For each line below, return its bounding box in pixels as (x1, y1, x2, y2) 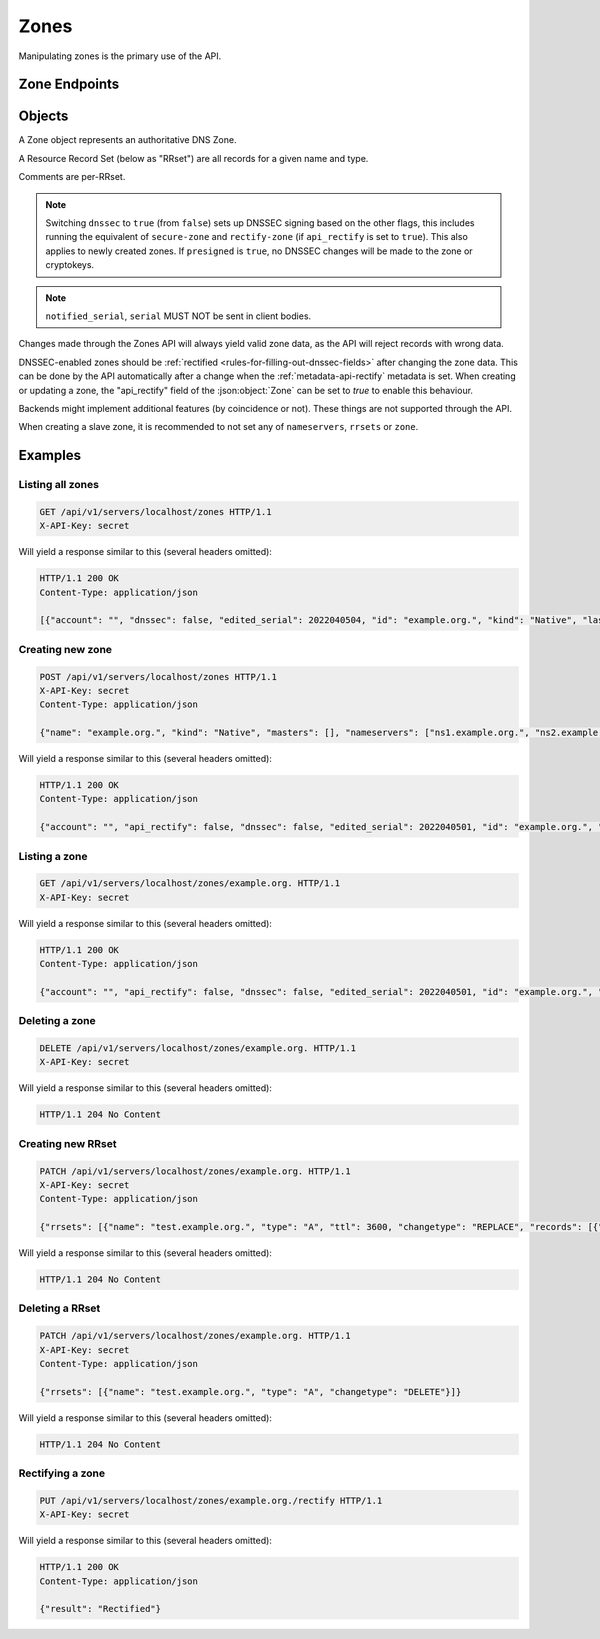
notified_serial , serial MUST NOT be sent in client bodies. (45, 310, 312, 322)
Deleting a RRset (18, 1301, 101, 1315)
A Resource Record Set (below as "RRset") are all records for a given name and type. (18, 152, 369, 164)
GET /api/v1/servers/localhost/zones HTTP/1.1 (39, 506, 272, 517)
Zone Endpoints (18, 76, 120, 93)
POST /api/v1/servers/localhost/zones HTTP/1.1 (39, 671, 277, 682)
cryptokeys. (45, 259, 95, 271)
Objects (18, 108, 69, 125)
